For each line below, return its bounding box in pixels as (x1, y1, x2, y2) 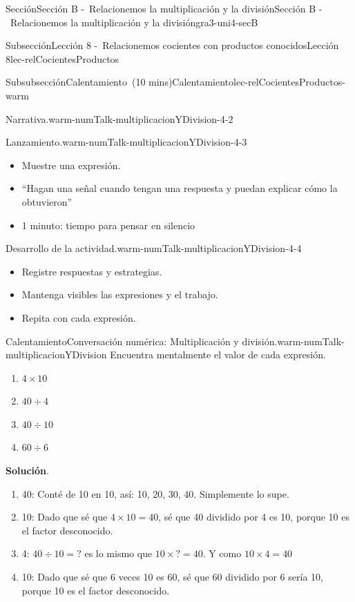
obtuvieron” (21, 194, 73, 208)
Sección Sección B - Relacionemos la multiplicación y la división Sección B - (6, 1, 323, 15)
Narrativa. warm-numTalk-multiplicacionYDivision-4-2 (6, 111, 233, 126)
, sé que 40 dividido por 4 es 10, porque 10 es (158, 509, 350, 524)
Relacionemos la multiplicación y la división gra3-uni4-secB (10, 14, 258, 29)
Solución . (6, 463, 49, 478)
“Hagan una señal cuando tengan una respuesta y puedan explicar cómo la (21, 181, 338, 195)
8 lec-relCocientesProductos (6, 51, 119, 66)
